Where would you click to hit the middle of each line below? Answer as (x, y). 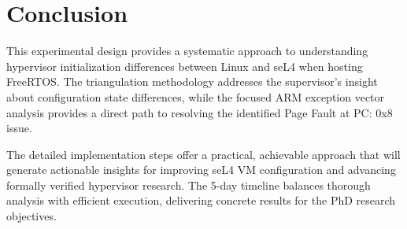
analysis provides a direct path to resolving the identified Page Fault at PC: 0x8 (200, 112)
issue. (19, 128)
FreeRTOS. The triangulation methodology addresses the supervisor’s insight (192, 81)
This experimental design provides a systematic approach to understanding (187, 51)
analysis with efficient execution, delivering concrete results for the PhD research (201, 200)
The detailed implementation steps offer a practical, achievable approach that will (203, 154)
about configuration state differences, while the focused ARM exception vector (196, 96)
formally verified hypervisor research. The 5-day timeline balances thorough (189, 185)
